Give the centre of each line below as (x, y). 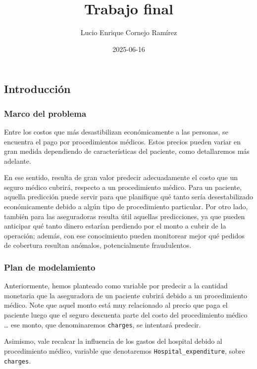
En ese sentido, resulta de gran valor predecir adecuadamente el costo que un (121, 177)
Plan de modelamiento (50, 267)
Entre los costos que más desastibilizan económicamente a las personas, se (116, 131)
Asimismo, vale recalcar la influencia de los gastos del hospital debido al (113, 341)
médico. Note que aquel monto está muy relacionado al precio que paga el (116, 305)
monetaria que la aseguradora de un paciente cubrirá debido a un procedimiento (126, 295)
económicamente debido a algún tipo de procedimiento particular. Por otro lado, (126, 207)
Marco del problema (45, 113)
